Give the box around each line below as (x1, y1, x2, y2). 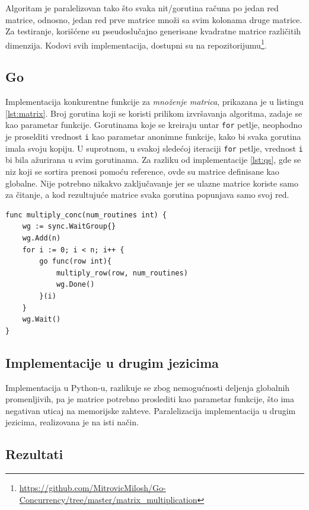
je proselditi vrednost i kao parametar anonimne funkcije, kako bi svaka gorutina (5, 130, 301, 143)
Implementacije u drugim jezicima (5, 353, 219, 371)
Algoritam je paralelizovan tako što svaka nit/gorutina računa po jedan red (5, 2, 279, 14)
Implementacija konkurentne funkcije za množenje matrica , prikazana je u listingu (5, 95, 304, 108)
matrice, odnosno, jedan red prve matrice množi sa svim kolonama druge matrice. (5, 13, 302, 25)
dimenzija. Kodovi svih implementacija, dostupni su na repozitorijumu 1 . (5, 37, 267, 51)
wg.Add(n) (22, 233, 61, 242)
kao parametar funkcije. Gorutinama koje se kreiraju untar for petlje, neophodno (5, 118, 302, 131)
